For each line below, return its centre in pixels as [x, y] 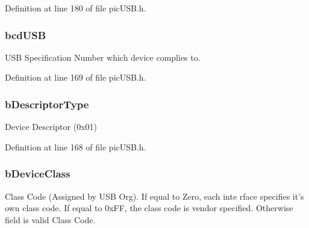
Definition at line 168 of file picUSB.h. [76, 146]
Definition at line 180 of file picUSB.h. [76, 8]
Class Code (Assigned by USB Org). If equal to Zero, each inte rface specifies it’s [154, 196]
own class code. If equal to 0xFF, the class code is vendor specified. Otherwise [149, 208]
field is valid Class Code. [50, 219]
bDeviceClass [38, 174]
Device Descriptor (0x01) [51, 127]
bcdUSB [26, 35]
